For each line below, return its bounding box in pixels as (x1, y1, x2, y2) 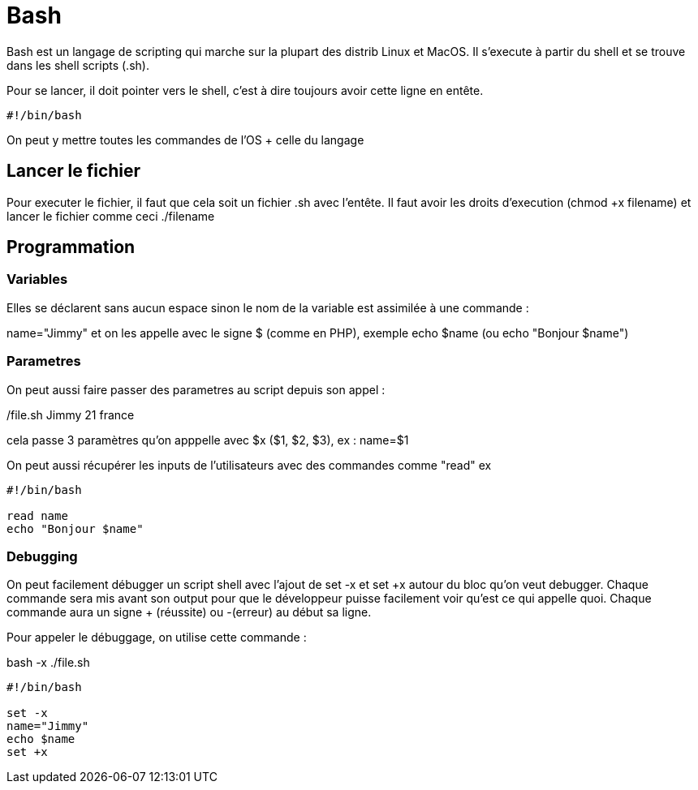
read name (6, 509, 68, 522)
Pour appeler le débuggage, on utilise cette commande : (6, 630, 307, 645)
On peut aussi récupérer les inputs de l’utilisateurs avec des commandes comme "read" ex (6, 457, 492, 472)
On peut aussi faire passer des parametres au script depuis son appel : (6, 382, 386, 397)
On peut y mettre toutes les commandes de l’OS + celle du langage (6, 132, 364, 147)
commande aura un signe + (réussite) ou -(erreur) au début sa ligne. (6, 605, 372, 620)
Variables (6, 271, 68, 288)
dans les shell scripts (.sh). (6, 58, 149, 72)
